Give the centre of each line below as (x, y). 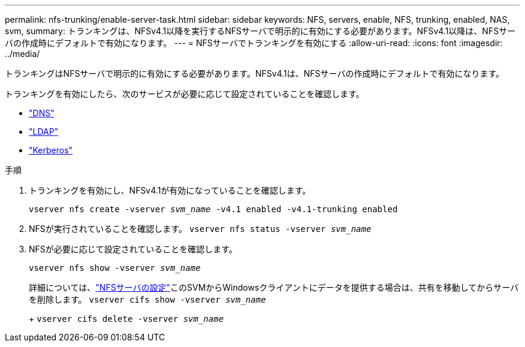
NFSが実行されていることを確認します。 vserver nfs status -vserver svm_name (200, 229)
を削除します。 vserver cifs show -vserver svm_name (147, 299)
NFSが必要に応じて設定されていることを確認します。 (133, 249)
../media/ (22, 54)
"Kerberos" (51, 150)
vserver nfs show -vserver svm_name (115, 268)
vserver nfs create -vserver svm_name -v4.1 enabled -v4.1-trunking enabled (213, 209)
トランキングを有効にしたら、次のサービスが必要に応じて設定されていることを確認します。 (185, 94)
